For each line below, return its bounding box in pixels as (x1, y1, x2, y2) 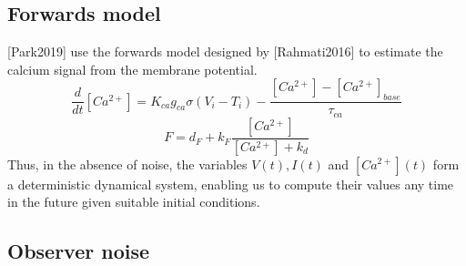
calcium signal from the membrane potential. (7, 59, 258, 78)
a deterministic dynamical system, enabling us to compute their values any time (7, 174, 454, 193)
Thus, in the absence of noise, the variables (7, 154, 248, 173)
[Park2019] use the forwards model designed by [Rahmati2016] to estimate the (7, 42, 443, 61)
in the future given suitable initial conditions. (7, 192, 260, 211)
